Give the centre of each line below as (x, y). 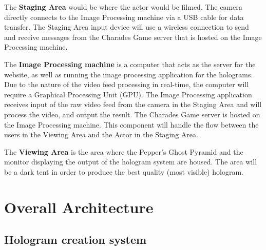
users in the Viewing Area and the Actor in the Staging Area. (101, 134)
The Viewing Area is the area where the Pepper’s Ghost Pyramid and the (124, 151)
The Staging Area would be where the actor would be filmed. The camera (123, 7)
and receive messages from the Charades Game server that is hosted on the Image (133, 37)
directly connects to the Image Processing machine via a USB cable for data (124, 17)
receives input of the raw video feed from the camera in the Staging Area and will (133, 104)
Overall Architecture (79, 207)
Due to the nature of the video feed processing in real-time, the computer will (127, 84)
